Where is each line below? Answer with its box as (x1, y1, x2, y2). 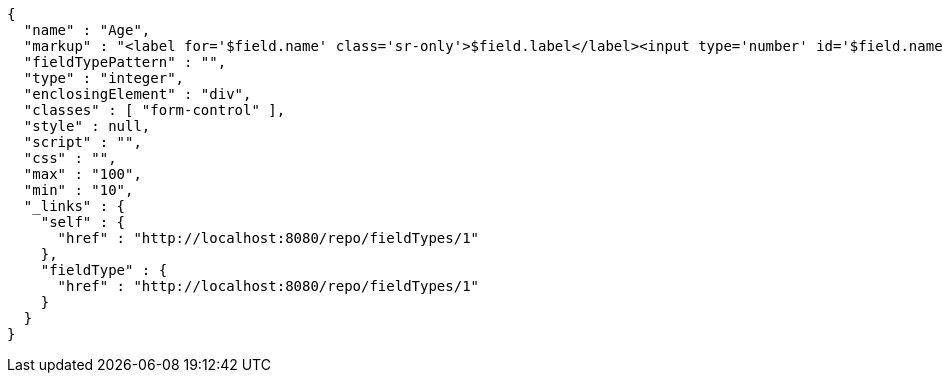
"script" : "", (23, 134, 142, 150)
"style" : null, (23, 118, 151, 134)
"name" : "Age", (23, 22, 151, 38)
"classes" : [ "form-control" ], (23, 102, 286, 118)
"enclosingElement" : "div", (23, 86, 252, 102)
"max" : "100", (23, 166, 142, 182)
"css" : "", (23, 150, 117, 166)
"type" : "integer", (23, 70, 185, 86)
